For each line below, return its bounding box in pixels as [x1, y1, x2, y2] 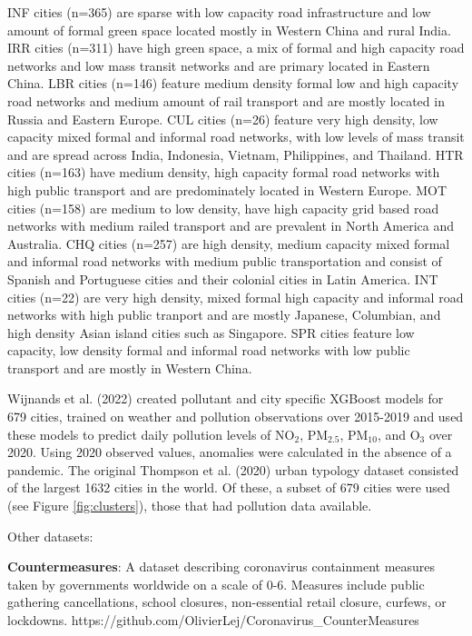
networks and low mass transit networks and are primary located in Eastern [7, 55, 430, 75]
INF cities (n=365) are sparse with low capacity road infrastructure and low [7, 3, 431, 21]
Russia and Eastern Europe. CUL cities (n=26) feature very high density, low [7, 109, 438, 128]
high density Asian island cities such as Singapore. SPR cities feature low [7, 323, 415, 342]
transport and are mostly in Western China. [7, 358, 252, 377]
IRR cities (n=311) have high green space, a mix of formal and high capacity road [7, 38, 465, 57]
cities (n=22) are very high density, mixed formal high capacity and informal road [7, 287, 464, 306]
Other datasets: [7, 526, 93, 545]
